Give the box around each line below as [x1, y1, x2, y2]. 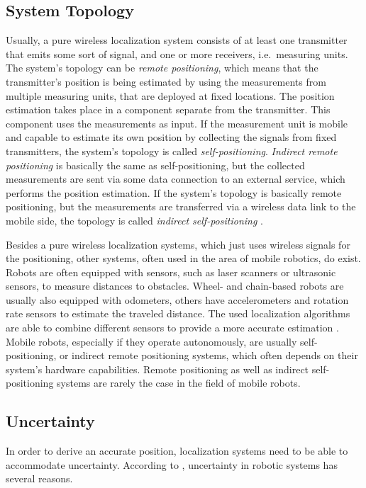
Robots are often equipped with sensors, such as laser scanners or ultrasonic [6, 264, 336, 279]
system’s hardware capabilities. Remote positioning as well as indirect [6, 361, 309, 376]
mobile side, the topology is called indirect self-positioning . [6, 212, 263, 227]
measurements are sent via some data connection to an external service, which [6, 171, 345, 186]
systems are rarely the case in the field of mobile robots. [57, 375, 301, 390]
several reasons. [6, 471, 73, 486]
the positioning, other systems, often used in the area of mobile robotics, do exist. [6, 251, 361, 266]
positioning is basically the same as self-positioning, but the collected [6, 157, 305, 172]
